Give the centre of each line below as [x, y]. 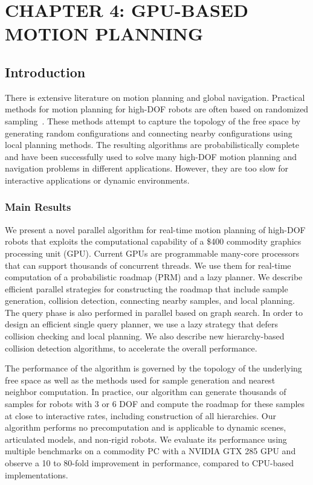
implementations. [37, 474]
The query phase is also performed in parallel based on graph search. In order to [154, 312]
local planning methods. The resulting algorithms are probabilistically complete [152, 145]
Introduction [45, 72]
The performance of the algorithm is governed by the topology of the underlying [153, 368]
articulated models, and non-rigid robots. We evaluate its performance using [146, 439]
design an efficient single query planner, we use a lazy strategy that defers [142, 324]
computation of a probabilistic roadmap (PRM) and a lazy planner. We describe [154, 277]
